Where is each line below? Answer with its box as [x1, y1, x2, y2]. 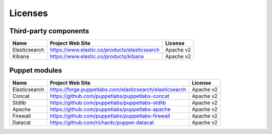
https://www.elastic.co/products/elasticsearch [49, 46, 160, 53]
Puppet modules [9, 66, 62, 75]
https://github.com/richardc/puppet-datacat [49, 119, 154, 126]
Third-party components [9, 27, 89, 35]
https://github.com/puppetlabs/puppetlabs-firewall [49, 112, 171, 119]
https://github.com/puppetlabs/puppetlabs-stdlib [49, 99, 166, 106]
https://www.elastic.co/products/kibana [49, 53, 144, 60]
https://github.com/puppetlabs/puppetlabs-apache [49, 106, 171, 113]
